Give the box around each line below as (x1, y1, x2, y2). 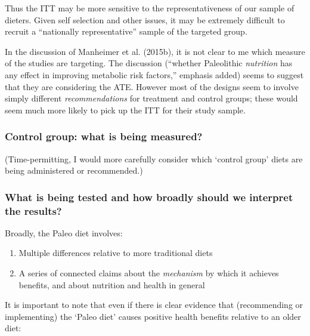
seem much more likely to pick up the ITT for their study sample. (5, 103, 246, 116)
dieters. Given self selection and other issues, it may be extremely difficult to (5, 13, 285, 26)
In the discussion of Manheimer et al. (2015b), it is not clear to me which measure (5, 45, 305, 57)
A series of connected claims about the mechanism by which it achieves (18, 267, 279, 279)
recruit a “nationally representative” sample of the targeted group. (5, 25, 247, 38)
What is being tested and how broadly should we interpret (5, 189, 293, 204)
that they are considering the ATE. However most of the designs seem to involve (5, 80, 299, 93)
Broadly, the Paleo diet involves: (5, 226, 123, 239)
